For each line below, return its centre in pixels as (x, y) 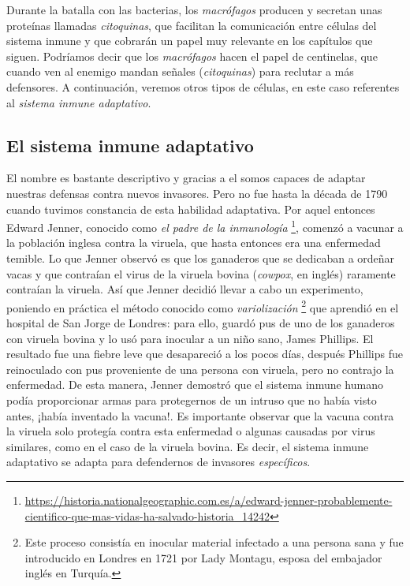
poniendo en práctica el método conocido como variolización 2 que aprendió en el (203, 306)
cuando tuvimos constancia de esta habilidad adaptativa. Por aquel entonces (191, 209)
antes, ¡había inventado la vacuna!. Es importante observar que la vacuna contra (200, 415)
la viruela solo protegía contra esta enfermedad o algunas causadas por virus (191, 431)
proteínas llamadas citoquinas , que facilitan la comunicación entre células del (192, 25)
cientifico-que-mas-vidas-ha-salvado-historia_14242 (147, 515)
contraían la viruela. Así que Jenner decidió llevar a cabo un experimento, (185, 289)
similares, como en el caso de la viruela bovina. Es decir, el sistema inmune (188, 446)
